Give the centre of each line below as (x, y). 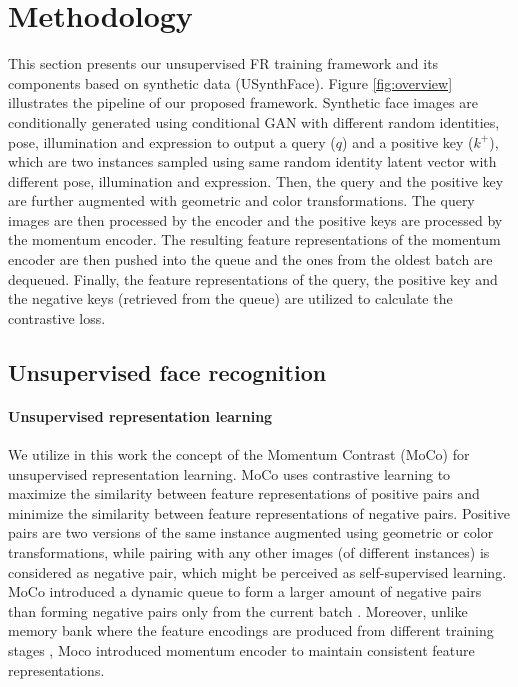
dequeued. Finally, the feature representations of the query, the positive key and (253, 278)
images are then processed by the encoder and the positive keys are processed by (255, 219)
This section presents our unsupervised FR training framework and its (223, 63)
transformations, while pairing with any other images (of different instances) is (249, 551)
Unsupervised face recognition (167, 371)
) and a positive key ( (408, 141)
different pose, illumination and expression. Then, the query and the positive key (256, 180)
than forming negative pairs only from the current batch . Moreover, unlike (238, 610)
